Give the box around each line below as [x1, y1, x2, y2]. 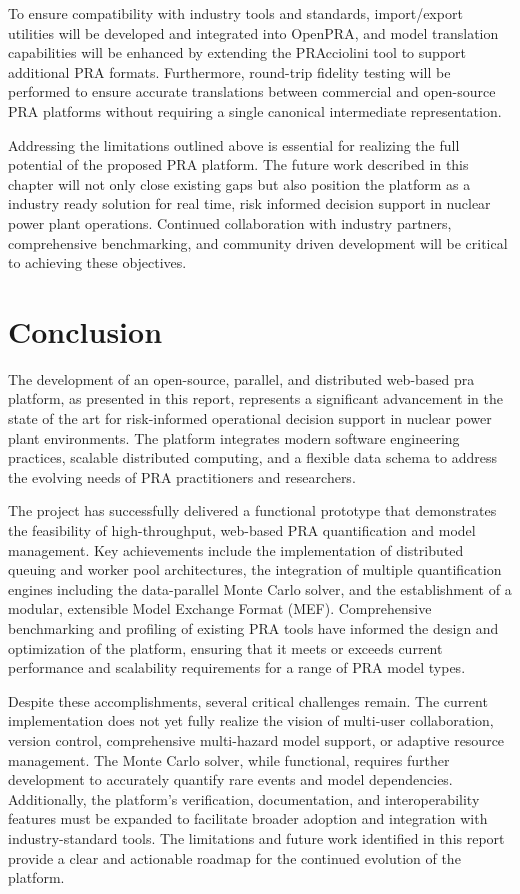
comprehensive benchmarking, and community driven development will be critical [8, 232, 508, 253]
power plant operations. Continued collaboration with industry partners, [8, 212, 452, 233]
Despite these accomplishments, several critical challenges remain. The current [8, 690, 488, 711]
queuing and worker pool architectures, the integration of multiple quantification [8, 559, 502, 580]
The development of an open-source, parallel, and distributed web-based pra [8, 368, 475, 389]
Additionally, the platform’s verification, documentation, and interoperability [8, 788, 480, 809]
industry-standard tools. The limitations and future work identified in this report [8, 827, 505, 848]
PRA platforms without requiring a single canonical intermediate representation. [8, 100, 502, 121]
